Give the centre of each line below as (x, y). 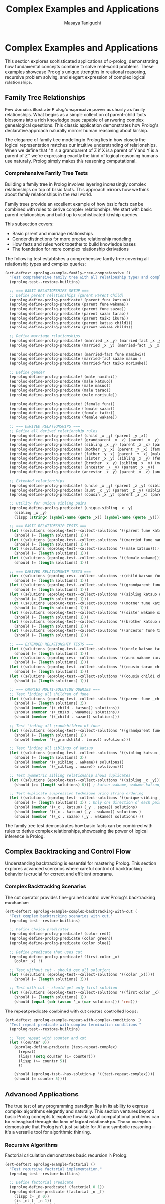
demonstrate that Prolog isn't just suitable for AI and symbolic (68, 1127)
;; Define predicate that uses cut (46, 952)
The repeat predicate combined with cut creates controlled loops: (71, 1011)
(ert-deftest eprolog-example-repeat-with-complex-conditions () (73, 1020)
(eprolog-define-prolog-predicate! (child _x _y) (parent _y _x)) (79, 436)
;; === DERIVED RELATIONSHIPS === (45, 426)
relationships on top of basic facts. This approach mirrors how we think (77, 189)
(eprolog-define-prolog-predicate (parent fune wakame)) (69, 305)
